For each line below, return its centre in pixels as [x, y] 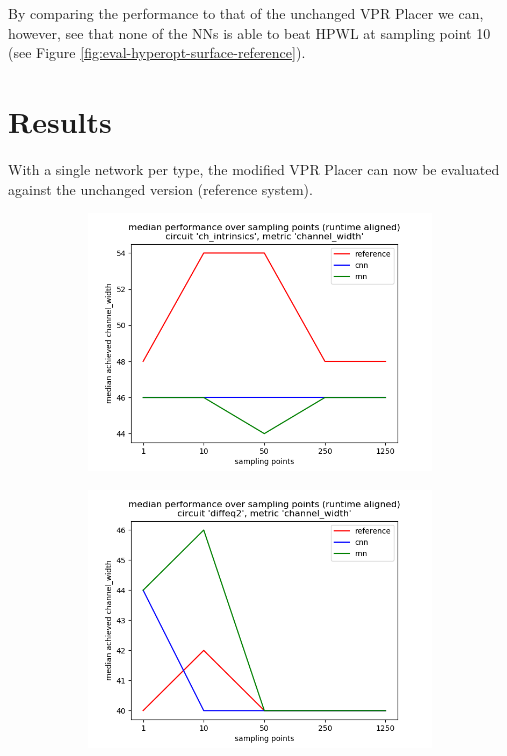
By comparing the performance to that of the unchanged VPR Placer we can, [246, 13]
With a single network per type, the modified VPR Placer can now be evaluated [254, 168]
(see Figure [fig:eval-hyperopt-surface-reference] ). [157, 52]
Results [60, 120]
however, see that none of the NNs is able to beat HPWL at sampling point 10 [249, 32]
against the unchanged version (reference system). [160, 188]
